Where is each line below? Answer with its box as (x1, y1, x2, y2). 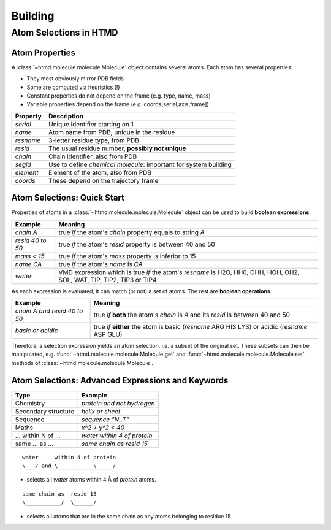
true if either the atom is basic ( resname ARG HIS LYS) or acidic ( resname (93, 322, 308, 331)
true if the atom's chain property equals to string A (58, 228, 205, 236)
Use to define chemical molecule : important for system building (48, 160, 232, 169)
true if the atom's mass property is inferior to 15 (58, 252, 196, 260)
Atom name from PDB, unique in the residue (48, 128, 175, 136)
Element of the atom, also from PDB (48, 168, 151, 177)
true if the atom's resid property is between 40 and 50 (58, 240, 216, 248)
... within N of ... (15, 431, 61, 440)
